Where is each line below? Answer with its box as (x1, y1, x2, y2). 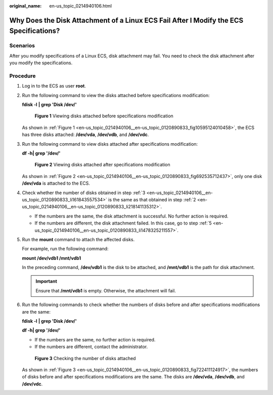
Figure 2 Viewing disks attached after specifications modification (34, 162, 170, 168)
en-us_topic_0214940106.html (49, 3, 112, 9)
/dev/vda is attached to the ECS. (22, 180, 90, 187)
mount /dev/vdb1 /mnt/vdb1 (22, 255, 81, 261)
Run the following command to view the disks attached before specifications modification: (22, 92, 210, 98)
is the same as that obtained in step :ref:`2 (108, 196, 196, 202)
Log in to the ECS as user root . (22, 83, 86, 89)
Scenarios (9, 42, 35, 49)
